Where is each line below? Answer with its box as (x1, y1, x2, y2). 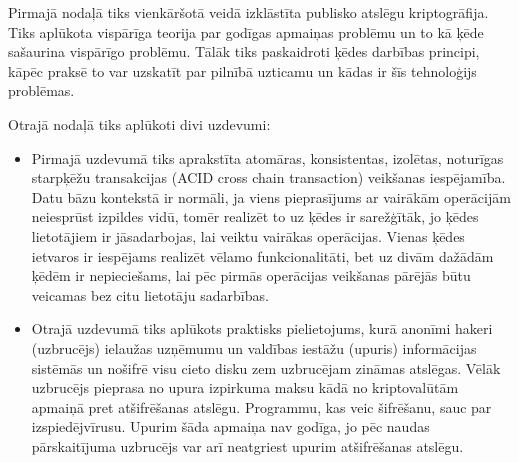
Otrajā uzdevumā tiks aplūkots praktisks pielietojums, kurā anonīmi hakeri (31, 318, 493, 339)
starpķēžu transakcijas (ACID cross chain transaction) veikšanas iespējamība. (31, 167, 506, 188)
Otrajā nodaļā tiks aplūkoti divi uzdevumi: (8, 113, 271, 134)
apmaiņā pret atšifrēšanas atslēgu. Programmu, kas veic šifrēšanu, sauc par (31, 396, 492, 417)
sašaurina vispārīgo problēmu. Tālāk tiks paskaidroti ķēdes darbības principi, (8, 41, 480, 62)
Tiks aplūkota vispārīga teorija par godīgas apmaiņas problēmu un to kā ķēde (8, 21, 484, 42)
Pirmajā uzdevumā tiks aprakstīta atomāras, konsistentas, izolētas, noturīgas (31, 147, 504, 168)
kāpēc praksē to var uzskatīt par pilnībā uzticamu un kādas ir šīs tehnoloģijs (8, 60, 477, 81)
